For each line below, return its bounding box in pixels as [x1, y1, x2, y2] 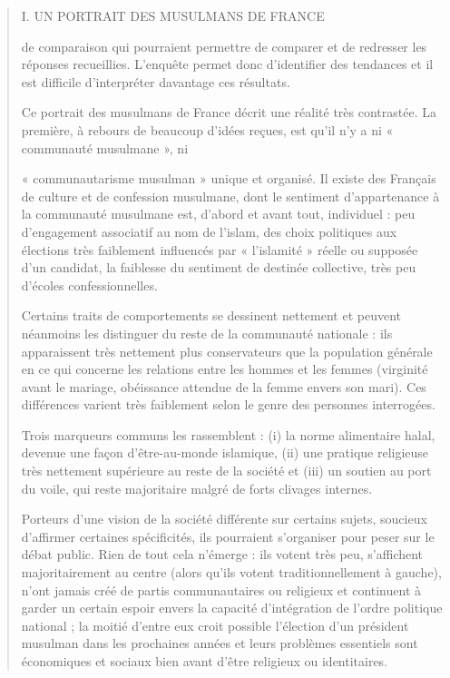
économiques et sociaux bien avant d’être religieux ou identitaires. [21, 652, 388, 670]
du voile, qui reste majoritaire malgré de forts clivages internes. [21, 478, 373, 497]
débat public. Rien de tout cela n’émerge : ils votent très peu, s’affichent [21, 545, 424, 564]
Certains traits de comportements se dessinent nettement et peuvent [21, 306, 401, 325]
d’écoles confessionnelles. [21, 275, 158, 294]
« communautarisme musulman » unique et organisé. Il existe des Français [21, 169, 436, 188]
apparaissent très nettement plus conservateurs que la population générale [21, 341, 433, 360]
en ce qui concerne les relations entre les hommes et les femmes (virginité [21, 359, 428, 378]
